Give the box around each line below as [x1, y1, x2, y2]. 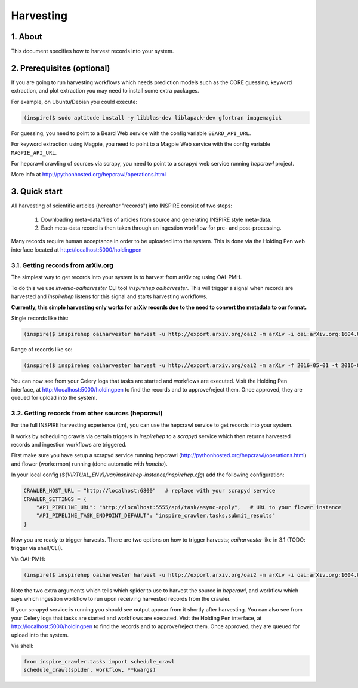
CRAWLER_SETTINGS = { [23, 496, 87, 502]
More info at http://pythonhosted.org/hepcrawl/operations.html [11, 171, 166, 178]
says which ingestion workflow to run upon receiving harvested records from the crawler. [11, 595, 231, 602]
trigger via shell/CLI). [11, 545, 63, 552]
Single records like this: [11, 314, 69, 322]
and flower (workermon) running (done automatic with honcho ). [11, 460, 168, 467]
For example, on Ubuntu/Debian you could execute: [11, 98, 137, 105]
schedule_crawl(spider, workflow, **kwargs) [23, 666, 156, 674]
